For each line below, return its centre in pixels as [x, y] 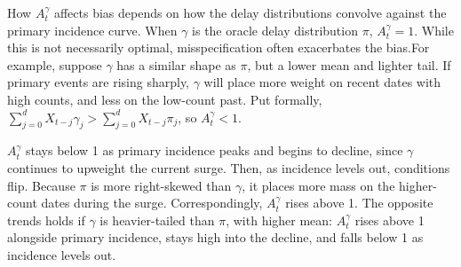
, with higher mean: [279, 220]
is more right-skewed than [161, 185]
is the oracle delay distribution [275, 30]
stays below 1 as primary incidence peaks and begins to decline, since [215, 150]
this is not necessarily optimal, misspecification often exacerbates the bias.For [219, 47]
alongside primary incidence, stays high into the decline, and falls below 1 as [215, 237]
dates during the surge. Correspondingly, [152, 203]
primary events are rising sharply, [99, 82]
